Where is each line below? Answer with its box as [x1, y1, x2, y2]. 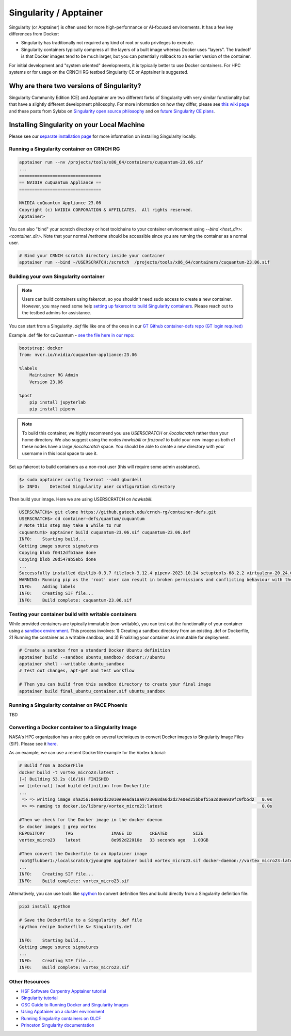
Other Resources [9, 978, 50, 985]
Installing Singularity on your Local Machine [9, 121, 145, 129]
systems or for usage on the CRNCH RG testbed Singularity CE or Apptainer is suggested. [9, 69, 189, 75]
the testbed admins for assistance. [22, 310, 92, 316]
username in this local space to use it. [22, 450, 98, 456]
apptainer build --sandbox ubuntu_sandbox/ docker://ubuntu [19, 654, 165, 660]
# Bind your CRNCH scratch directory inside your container [19, 253, 165, 258]
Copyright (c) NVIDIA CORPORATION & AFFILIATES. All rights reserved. [19, 207, 194, 212]
